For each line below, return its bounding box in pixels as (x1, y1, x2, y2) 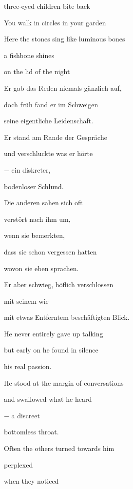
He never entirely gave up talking (4, 328, 103, 338)
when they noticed (4, 476, 59, 486)
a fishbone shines (4, 50, 54, 60)
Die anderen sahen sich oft (4, 197, 83, 208)
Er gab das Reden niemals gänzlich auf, (4, 82, 122, 93)
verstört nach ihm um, (4, 214, 71, 224)
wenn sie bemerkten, (4, 230, 65, 240)
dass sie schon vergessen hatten (4, 246, 97, 256)
